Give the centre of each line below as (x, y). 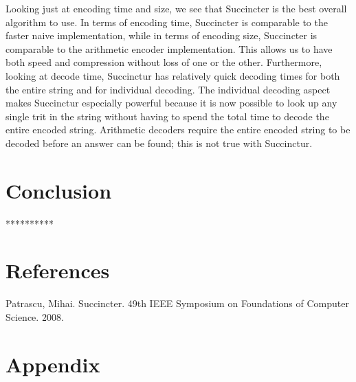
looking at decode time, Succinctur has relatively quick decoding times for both (173, 75)
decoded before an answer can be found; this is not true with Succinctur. (159, 143)
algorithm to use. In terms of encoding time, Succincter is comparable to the (167, 22)
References (58, 270)
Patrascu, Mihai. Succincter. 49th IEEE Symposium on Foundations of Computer (177, 303)
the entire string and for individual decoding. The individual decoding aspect (168, 89)
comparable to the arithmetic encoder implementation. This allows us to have (169, 48)
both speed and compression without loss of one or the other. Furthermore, (164, 62)
